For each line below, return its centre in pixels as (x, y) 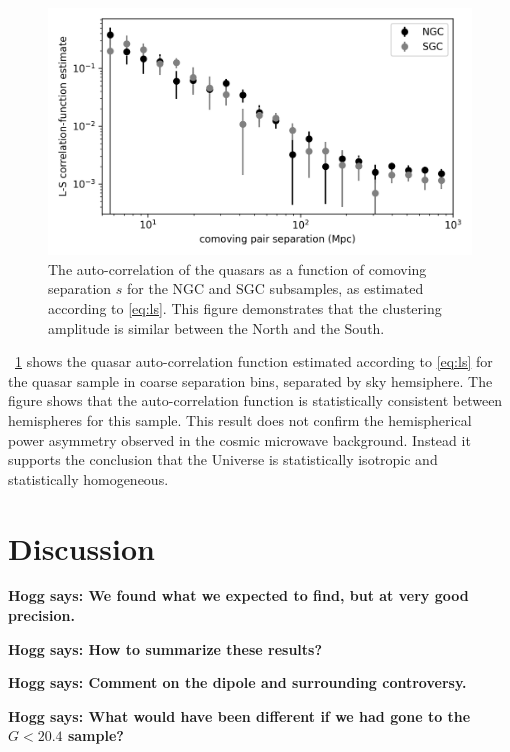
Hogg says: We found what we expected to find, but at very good (238, 595)
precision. (41, 615)
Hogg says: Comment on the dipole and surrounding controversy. (237, 682)
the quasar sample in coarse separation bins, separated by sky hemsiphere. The (250, 380)
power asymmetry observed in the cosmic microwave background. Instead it (239, 439)
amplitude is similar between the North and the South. (216, 327)
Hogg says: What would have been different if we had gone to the (239, 715)
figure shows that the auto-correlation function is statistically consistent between (255, 400)
